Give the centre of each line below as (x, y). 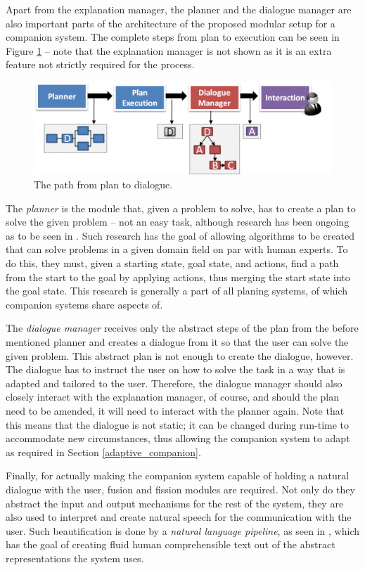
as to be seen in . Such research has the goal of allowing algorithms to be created (180, 235)
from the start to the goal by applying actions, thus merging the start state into (178, 277)
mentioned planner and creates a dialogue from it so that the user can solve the (177, 342)
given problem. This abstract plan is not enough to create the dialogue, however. (180, 355)
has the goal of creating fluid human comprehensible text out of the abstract (171, 544)
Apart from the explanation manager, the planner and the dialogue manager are (179, 9)
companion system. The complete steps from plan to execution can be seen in (173, 37)
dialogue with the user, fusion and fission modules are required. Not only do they (180, 489)
